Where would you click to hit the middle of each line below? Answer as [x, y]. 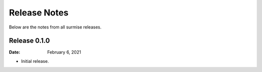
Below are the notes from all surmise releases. [55, 27]
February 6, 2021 [64, 52]
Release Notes [39, 13]
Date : [15, 52]
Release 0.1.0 [30, 41]
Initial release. [35, 61]
